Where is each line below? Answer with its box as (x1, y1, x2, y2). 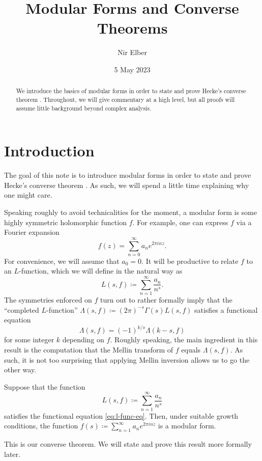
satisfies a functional (194, 304, 258, 315)
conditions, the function (4, 420, 78, 431)
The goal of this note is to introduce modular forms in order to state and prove (4, 170, 251, 180)
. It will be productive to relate (141, 255, 239, 266)
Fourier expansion (4, 227, 60, 237)
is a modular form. (158, 420, 216, 431)
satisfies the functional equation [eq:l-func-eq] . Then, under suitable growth (4, 410, 239, 421)
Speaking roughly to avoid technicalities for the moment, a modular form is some (4, 206, 257, 217)
